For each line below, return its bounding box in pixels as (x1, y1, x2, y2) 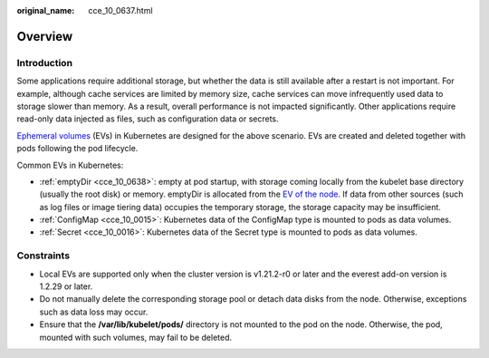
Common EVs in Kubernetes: (16, 160, 124, 170)
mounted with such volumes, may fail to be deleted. (39, 332, 233, 343)
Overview (16, 28, 73, 44)
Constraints (16, 249, 71, 262)
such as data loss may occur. (39, 306, 149, 317)
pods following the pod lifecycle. (16, 143, 139, 154)
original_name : (16, 5, 75, 15)
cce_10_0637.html (88, 5, 153, 15)
